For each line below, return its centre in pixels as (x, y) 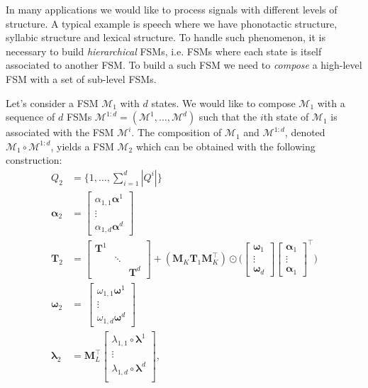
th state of (286, 117)
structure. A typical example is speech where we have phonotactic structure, (172, 23)
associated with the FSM (60, 132)
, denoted (305, 132)
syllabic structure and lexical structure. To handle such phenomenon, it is (166, 37)
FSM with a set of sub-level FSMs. (81, 78)
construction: (34, 160)
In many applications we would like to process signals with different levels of (172, 9)
